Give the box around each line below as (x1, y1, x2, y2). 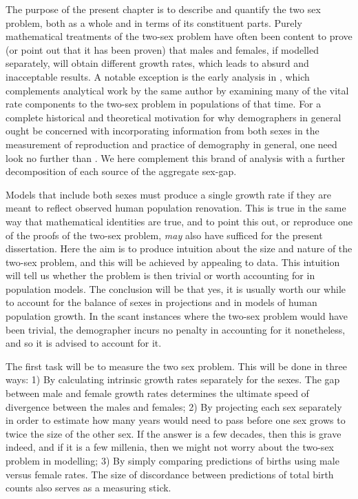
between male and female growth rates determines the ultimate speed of (6, 386, 309, 400)
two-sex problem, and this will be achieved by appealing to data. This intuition (6, 254, 340, 269)
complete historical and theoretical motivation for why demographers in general (6, 110, 341, 124)
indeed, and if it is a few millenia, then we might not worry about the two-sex (6, 440, 334, 454)
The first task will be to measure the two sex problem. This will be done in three (6, 358, 347, 373)
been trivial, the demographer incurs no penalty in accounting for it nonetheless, (6, 322, 346, 336)
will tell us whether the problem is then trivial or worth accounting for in (6, 268, 315, 283)
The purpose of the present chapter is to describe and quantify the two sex (6, 2, 321, 16)
